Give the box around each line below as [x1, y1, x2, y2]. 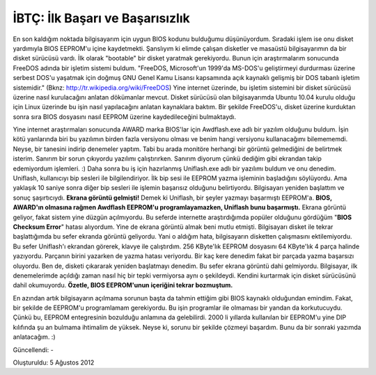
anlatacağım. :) [13, 333, 56, 341]
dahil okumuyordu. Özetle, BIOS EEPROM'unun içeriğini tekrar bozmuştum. [13, 281, 233, 289]
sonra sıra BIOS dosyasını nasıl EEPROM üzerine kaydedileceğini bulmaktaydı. [13, 112, 237, 121]
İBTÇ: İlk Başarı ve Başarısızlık [13, 10, 191, 26]
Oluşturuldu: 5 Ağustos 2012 [13, 358, 95, 367]
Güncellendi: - [13, 345, 54, 354]
